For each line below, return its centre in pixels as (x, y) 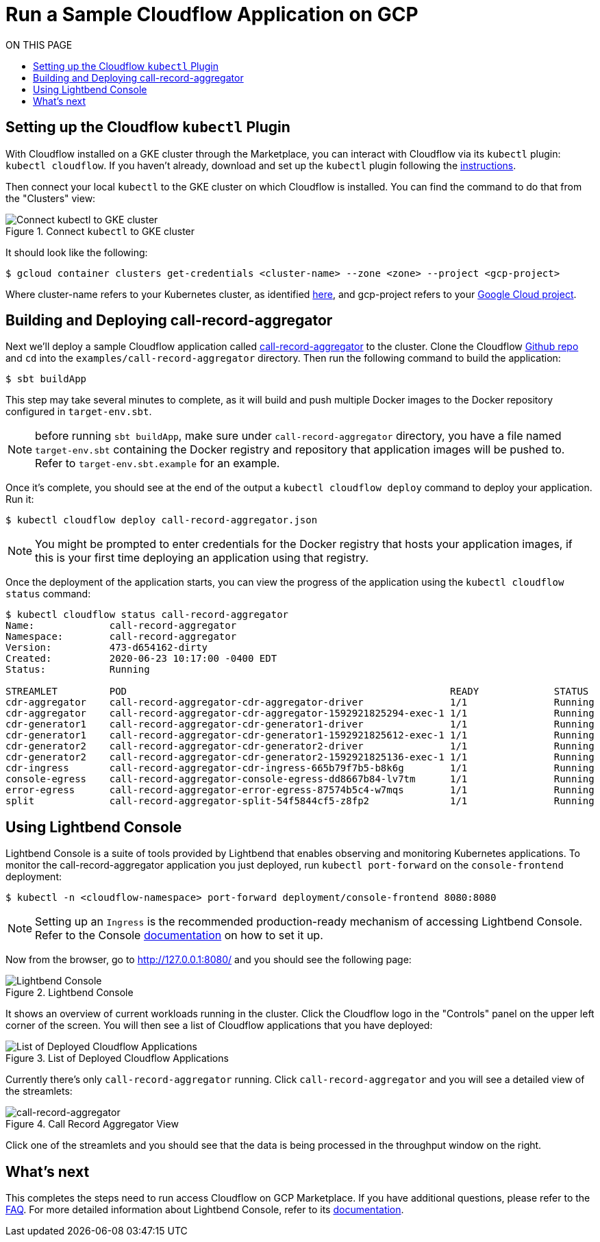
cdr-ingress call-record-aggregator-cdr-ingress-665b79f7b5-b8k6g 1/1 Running (300, 768)
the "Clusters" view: (51, 198)
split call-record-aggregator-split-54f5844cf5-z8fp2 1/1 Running (300, 801)
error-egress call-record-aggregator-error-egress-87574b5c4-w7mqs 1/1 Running (300, 790)
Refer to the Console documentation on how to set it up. (179, 935)
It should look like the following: (77, 252)
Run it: (20, 499)
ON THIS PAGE (39, 45)
